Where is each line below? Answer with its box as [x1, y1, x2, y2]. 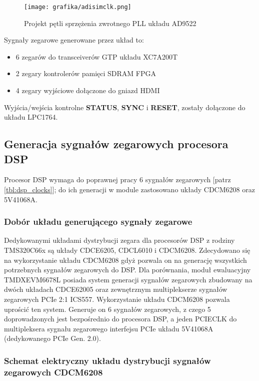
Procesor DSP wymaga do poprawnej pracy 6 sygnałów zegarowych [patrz [4, 174, 231, 185]
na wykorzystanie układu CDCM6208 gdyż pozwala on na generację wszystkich [4, 254, 247, 265]
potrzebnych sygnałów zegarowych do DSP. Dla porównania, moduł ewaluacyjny [4, 264, 251, 275]
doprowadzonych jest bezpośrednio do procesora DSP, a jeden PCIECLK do [4, 313, 237, 324]
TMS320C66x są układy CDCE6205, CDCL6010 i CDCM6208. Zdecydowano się [4, 245, 250, 255]
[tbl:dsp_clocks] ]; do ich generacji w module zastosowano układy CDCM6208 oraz [4, 184, 255, 194]
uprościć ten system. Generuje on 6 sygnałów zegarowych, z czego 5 [4, 303, 211, 314]
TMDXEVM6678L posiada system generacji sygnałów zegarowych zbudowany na [4, 274, 252, 284]
